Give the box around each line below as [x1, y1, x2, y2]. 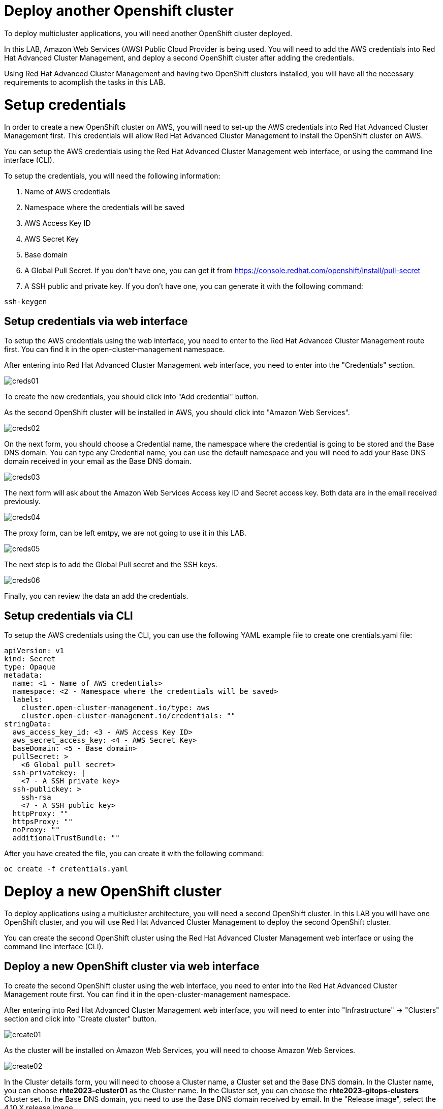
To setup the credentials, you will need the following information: [4, 171, 220, 181]
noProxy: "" [12, 825, 60, 834]
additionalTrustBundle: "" [12, 833, 120, 842]
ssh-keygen [4, 298, 47, 306]
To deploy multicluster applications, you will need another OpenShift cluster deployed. [4, 28, 292, 38]
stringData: [4, 719, 51, 728]
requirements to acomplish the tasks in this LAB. [4, 77, 166, 86]
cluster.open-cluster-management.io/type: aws [21, 703, 210, 712]
